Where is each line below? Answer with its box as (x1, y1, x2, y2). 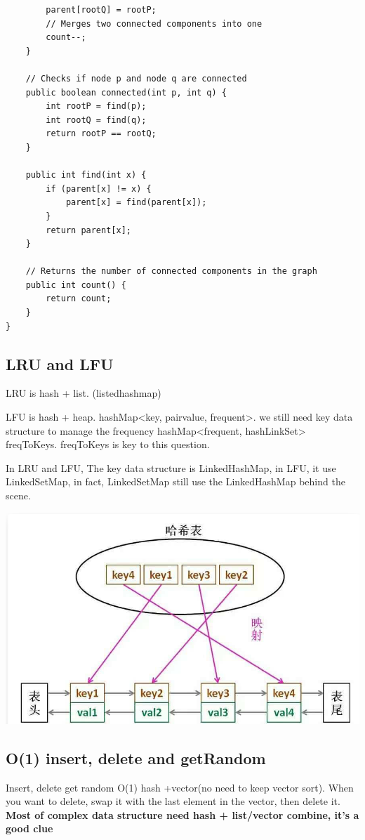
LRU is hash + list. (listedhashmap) (6, 386, 161, 400)
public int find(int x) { (25, 170, 147, 181)
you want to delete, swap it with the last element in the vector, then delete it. (6, 794, 340, 808)
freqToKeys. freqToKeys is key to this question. (6, 437, 210, 452)
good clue (6, 821, 53, 836)
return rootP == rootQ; (46, 129, 157, 139)
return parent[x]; (46, 225, 131, 235)
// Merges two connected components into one (46, 18, 263, 29)
